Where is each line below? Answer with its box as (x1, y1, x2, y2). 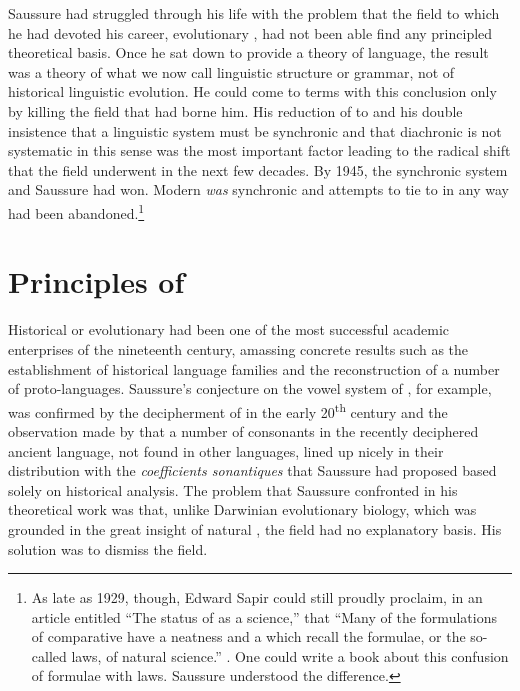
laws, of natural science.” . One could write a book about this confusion (71, 645, 509, 666)
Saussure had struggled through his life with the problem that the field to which (8, 3, 500, 23)
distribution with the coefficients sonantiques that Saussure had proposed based (8, 460, 497, 481)
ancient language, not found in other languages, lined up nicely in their (8, 440, 444, 461)
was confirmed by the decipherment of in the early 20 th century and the (8, 398, 448, 422)
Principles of (8, 261, 185, 302)
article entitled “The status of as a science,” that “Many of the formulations (31, 606, 497, 627)
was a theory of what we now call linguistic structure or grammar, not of (8, 61, 455, 82)
